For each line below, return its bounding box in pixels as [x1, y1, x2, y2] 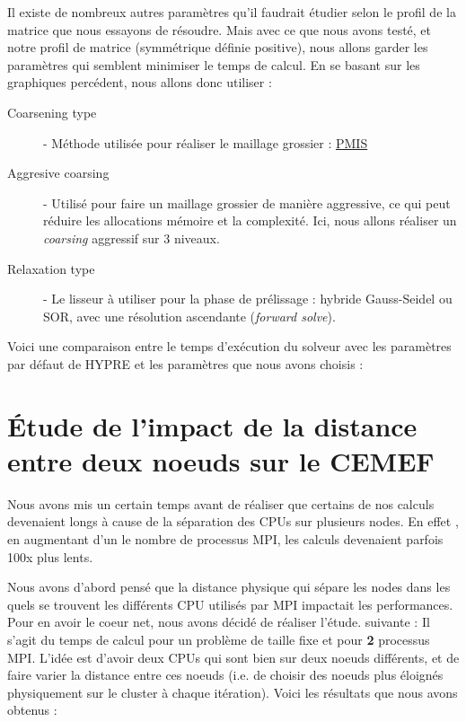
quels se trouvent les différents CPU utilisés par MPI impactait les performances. [7, 594, 453, 613]
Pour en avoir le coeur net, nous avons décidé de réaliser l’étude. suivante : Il [7, 612, 430, 631]
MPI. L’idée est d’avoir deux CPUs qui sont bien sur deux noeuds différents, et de [7, 647, 460, 666]
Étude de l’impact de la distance [7, 407, 418, 444]
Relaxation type [7, 259, 95, 277]
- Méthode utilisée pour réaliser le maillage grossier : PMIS [43, 133, 368, 152]
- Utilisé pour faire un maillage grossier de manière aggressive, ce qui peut [43, 193, 451, 212]
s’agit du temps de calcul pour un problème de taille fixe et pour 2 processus [7, 630, 430, 648]
